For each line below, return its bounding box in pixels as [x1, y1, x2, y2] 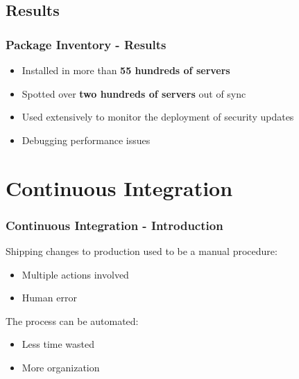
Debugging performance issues [22, 132, 151, 147]
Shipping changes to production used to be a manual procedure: [6, 243, 277, 258]
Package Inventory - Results [6, 35, 166, 53]
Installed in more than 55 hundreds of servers [22, 63, 230, 77]
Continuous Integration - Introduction [6, 216, 223, 233]
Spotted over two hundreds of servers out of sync [22, 86, 246, 100]
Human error [22, 290, 77, 305]
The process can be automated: [6, 313, 139, 328]
